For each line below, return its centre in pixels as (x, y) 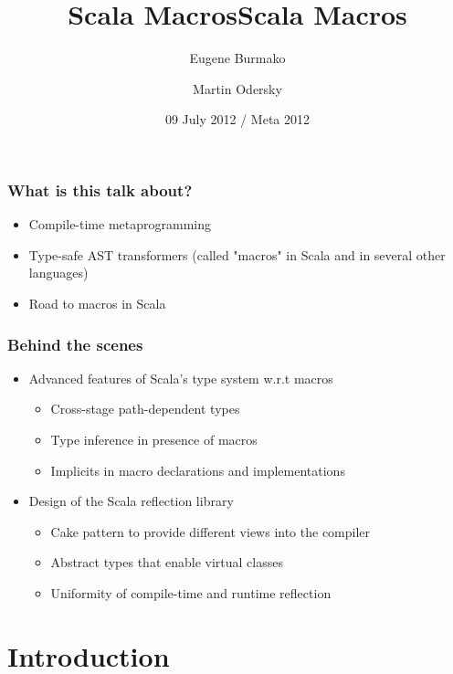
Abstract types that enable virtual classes (167, 562)
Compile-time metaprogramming (120, 224)
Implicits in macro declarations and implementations (198, 470)
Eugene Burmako (237, 58)
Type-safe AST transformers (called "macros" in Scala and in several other (237, 254)
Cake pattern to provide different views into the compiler (211, 531)
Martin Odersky (237, 88)
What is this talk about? (100, 190)
